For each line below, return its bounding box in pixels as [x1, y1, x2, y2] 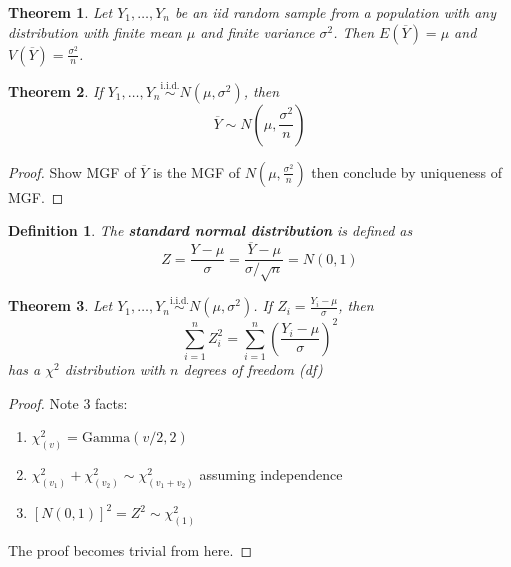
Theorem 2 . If [8, 80, 103, 101]
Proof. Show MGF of [8, 161, 136, 182]
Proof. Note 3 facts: [8, 392, 128, 413]
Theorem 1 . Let [8, 2, 113, 22]
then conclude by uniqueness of [311, 161, 503, 182]
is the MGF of [152, 161, 240, 182]
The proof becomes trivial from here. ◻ [8, 539, 253, 560]
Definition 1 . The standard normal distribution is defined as [8, 220, 413, 241]
